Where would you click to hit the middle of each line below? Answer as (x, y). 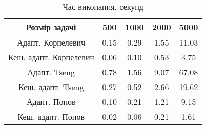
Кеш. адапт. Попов (51, 116)
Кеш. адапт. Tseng (51, 87)
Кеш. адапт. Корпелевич (51, 57)
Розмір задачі (51, 27)
